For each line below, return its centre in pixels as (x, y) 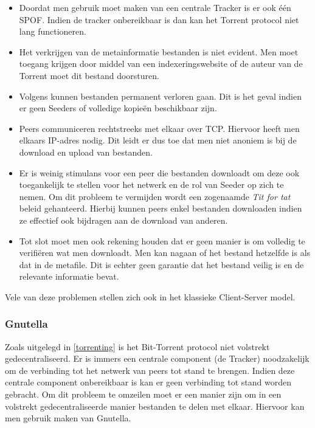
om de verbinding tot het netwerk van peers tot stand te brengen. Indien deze (150, 370)
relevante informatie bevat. (69, 276)
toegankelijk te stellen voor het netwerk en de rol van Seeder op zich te (151, 185)
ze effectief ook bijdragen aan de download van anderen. (123, 220)
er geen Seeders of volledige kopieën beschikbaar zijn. (118, 108)
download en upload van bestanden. (86, 152)
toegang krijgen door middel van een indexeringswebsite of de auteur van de (161, 64)
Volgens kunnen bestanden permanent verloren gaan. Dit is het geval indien (160, 96)
